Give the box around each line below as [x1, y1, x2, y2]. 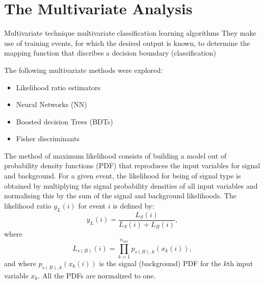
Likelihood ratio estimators [16, 82, 101, 92]
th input [227, 257, 253, 268]
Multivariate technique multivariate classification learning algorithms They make [4, 28, 256, 38]
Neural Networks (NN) [16, 99, 87, 110]
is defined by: [113, 200, 154, 211]
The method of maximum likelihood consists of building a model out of [4, 150, 227, 161]
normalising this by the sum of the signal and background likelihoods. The [4, 190, 236, 201]
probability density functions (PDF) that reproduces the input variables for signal [4, 160, 260, 171]
